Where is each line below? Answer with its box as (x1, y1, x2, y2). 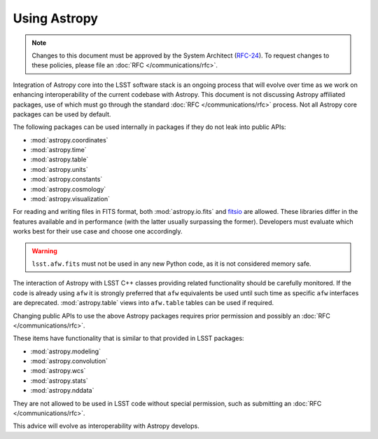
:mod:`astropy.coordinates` (30, 135, 108, 144)
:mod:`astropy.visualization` (30, 195, 110, 203)
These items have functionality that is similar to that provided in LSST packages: (13, 334, 244, 343)
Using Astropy (13, 11, 98, 26)
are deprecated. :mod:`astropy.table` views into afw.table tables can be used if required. (13, 299, 274, 307)
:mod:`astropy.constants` (30, 175, 103, 184)
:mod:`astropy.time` (30, 146, 87, 154)
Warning (31, 246, 57, 255)
